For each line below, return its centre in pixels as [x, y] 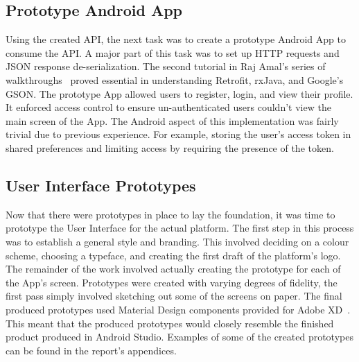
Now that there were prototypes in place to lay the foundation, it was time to [170, 214]
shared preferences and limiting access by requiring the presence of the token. [170, 147]
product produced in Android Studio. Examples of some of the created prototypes [179, 337]
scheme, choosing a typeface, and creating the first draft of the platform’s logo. [173, 255]
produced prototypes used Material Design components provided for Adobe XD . [178, 309]
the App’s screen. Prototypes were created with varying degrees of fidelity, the [172, 282]
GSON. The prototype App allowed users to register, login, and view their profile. [179, 93]
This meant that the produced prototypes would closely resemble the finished [170, 323]
